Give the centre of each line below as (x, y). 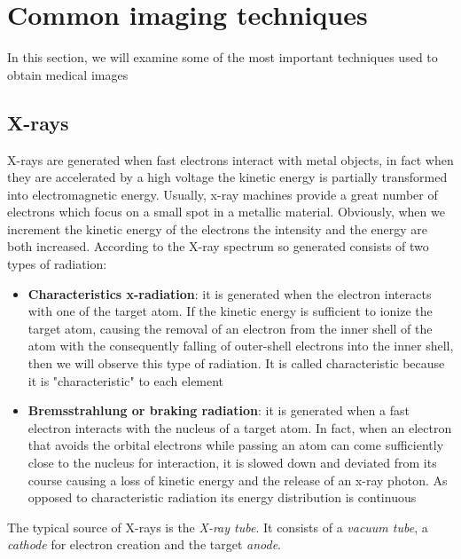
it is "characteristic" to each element (126, 380)
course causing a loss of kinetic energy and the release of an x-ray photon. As (238, 480)
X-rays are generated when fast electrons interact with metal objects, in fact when (230, 159)
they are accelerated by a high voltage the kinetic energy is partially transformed (227, 177)
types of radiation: (57, 264)
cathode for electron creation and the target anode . (145, 544)
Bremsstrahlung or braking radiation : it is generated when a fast (219, 410)
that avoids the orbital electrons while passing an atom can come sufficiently (236, 445)
